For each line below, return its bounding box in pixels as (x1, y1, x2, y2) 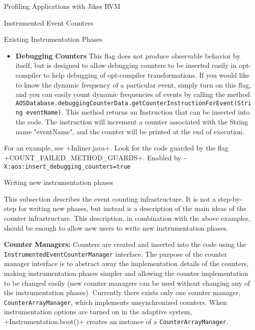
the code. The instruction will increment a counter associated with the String (15, 117, 249, 127)
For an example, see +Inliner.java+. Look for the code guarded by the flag (4, 143, 228, 153)
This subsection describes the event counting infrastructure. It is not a (4, 193, 216, 204)
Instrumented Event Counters (4, 17, 93, 28)
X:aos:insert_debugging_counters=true (4, 163, 131, 170)
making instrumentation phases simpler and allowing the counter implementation (4, 268, 249, 278)
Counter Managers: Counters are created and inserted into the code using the (4, 239, 247, 249)
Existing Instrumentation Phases (4, 34, 103, 44)
